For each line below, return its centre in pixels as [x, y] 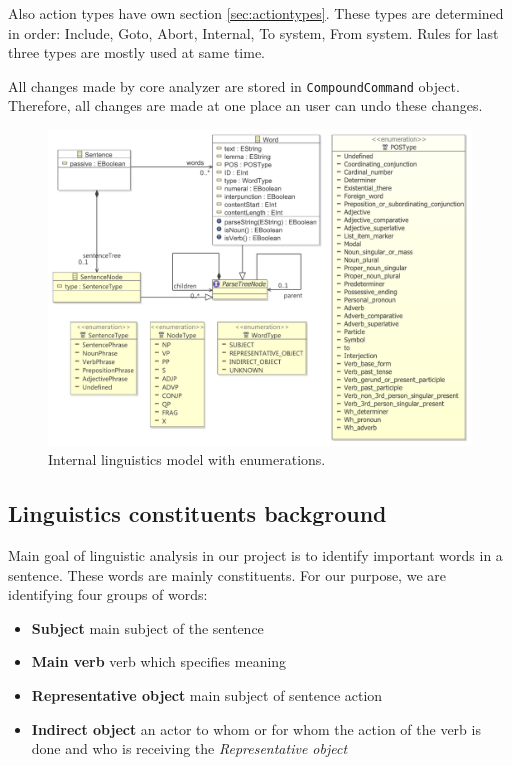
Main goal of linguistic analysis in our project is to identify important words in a [255, 554]
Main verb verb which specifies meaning [159, 661]
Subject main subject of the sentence [147, 627]
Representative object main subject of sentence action [207, 694]
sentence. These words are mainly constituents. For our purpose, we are [227, 574]
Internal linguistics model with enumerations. [187, 459]
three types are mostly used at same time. [136, 52]
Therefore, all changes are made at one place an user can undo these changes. [245, 105]
